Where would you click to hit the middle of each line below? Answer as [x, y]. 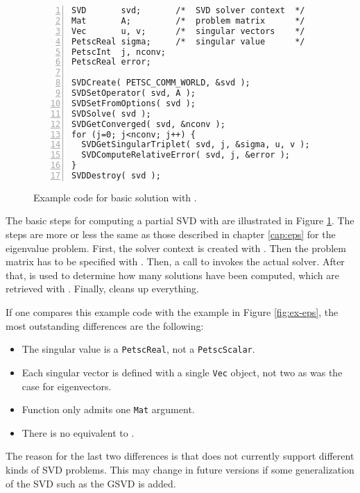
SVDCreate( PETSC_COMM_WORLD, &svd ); [161, 83]
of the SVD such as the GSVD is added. [91, 483]
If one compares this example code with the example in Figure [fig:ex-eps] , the [172, 312]
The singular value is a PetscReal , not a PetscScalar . [138, 349]
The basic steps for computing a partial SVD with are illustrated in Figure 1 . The [180, 220]
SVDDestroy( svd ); [116, 176]
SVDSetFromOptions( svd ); [134, 103]
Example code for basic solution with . [115, 197]
